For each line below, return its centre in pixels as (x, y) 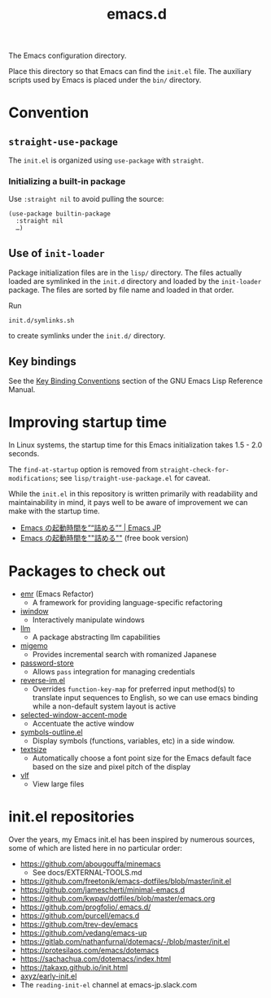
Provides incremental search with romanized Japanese (125, 654)
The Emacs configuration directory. (68, 56)
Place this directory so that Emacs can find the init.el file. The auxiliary (130, 72)
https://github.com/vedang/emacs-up (83, 933)
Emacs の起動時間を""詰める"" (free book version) (104, 538)
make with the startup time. (54, 511)
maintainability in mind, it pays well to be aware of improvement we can (128, 503)
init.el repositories (72, 817)
